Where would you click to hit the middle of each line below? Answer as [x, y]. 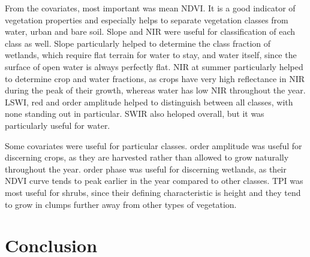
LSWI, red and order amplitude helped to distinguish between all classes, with [149, 102]
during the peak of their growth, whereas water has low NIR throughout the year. [155, 90]
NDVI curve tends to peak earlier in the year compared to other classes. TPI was [154, 181]
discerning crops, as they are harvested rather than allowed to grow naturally [147, 157]
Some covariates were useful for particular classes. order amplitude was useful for [154, 145]
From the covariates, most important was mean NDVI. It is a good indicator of [150, 8]
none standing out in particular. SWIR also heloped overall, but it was [135, 114]
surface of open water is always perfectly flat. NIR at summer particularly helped [154, 66]
